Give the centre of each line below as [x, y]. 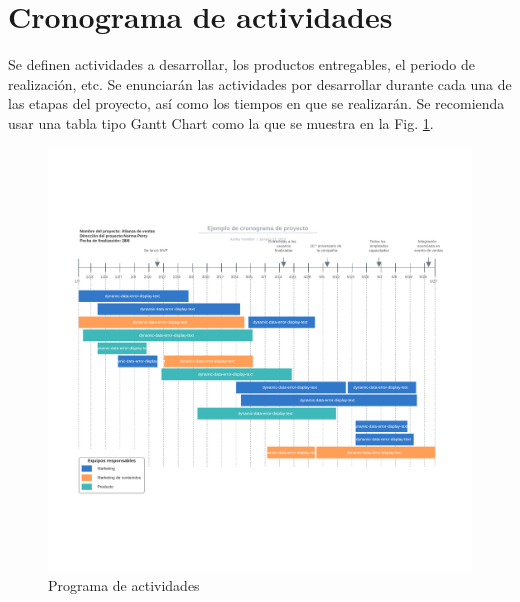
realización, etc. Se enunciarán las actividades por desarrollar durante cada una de [260, 83]
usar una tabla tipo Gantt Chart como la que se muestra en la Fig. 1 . [221, 122]
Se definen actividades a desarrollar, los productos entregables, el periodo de [241, 64]
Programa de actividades [124, 585]
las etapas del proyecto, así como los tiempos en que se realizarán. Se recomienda [256, 103]
